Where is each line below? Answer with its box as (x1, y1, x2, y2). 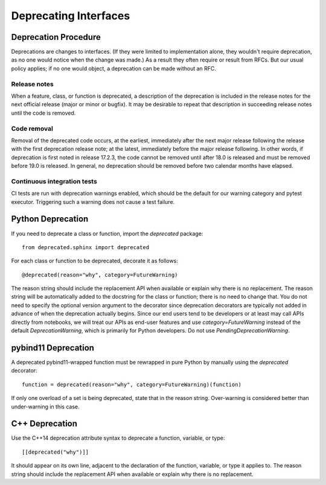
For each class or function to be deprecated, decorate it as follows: (11, 257, 178, 265)
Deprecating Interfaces (11, 9, 130, 22)
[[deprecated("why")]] (22, 448, 89, 455)
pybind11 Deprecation (11, 343, 95, 353)
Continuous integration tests (11, 177, 98, 185)
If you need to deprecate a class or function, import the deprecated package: (11, 230, 203, 237)
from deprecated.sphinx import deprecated (22, 244, 150, 250)
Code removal (11, 124, 54, 133)
